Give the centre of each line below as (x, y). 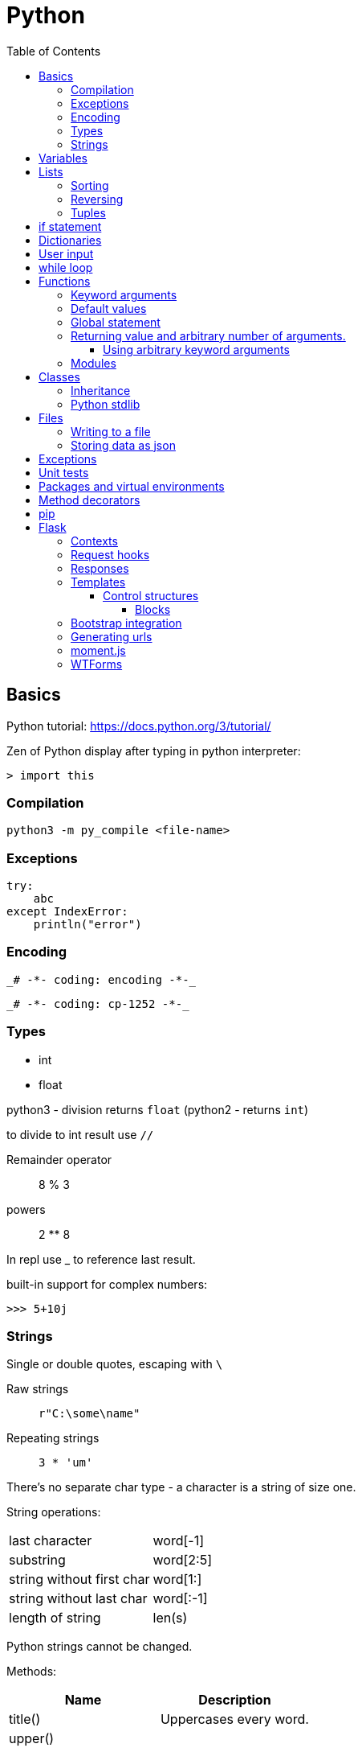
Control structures (151, 595)
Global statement (116, 322)
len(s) (170, 1618)
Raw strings (38, 1389)
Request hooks (110, 554)
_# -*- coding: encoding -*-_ (102, 979)
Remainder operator (59, 1159)
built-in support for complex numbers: (107, 1284)
